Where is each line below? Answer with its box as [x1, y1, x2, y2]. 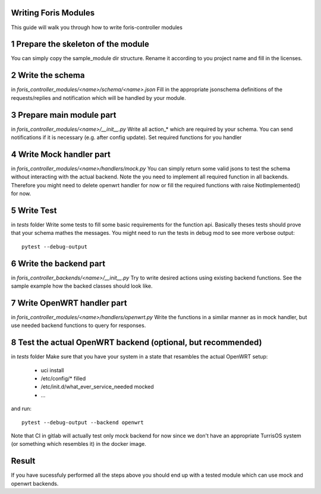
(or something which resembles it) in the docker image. [11, 440, 147, 448]
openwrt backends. [11, 480, 59, 487]
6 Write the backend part [11, 259, 106, 269]
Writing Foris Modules [11, 8, 95, 18]
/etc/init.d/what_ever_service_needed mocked [40, 383, 154, 391]
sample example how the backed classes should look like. [11, 282, 153, 290]
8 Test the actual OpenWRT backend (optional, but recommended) [11, 338, 262, 348]
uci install [40, 366, 64, 374]
